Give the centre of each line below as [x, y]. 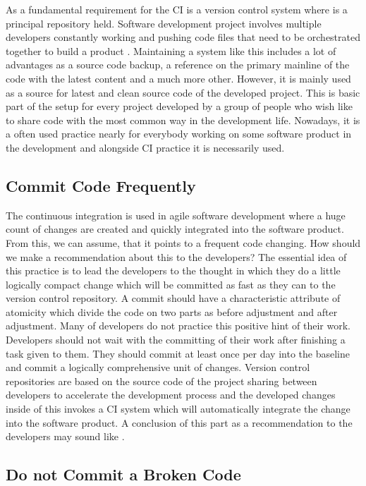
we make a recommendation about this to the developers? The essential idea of [176, 256]
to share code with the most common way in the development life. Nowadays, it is [183, 120]
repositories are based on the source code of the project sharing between [161, 381]
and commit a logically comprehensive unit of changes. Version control [158, 367]
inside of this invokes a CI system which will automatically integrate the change [178, 409]
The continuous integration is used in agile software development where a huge [176, 215]
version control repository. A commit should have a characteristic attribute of [173, 298]
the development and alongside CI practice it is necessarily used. [145, 147]
